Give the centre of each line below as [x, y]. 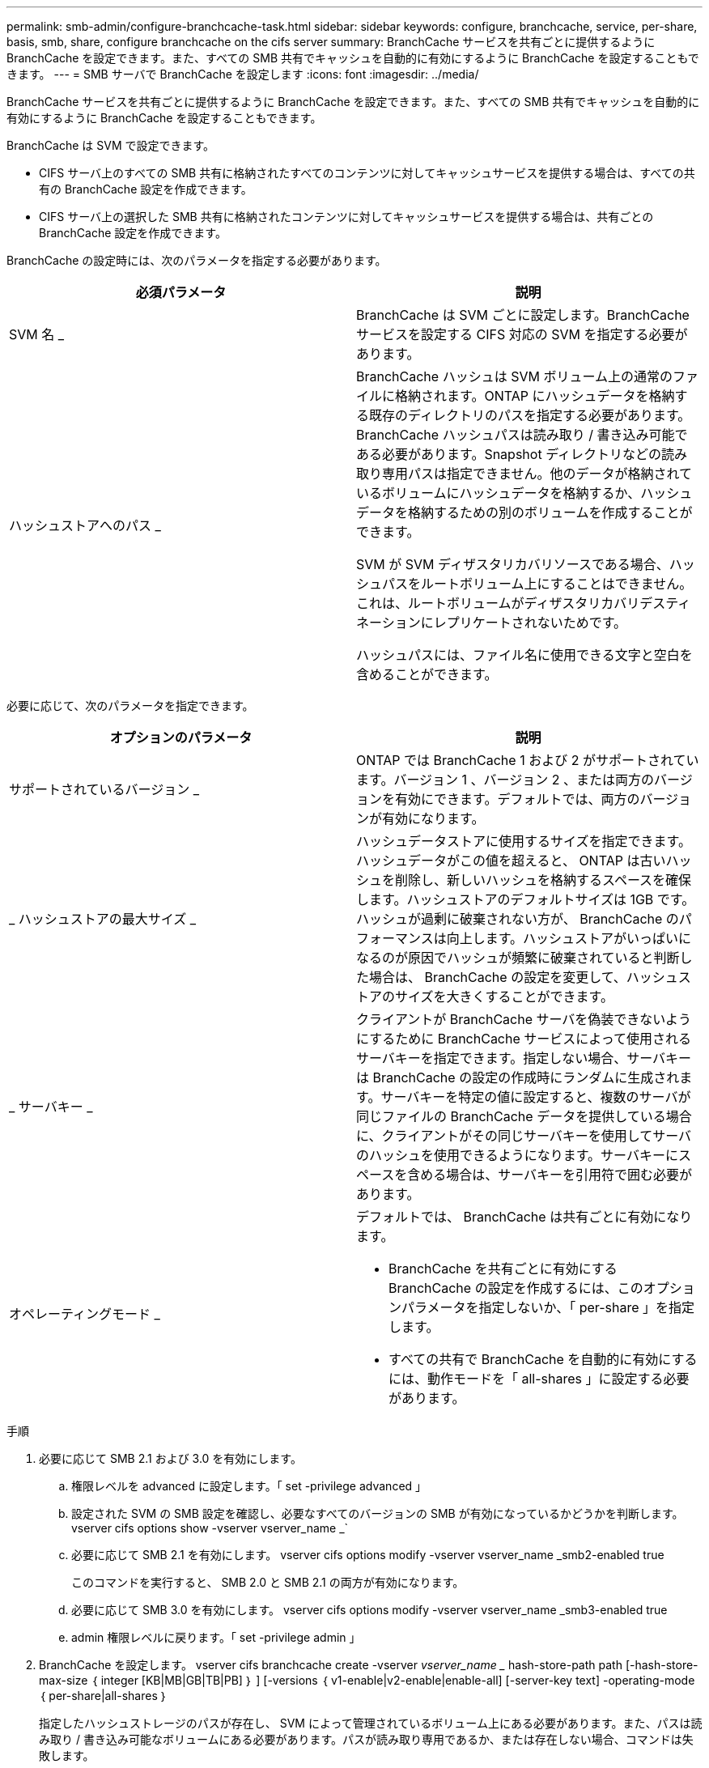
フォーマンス [395, 938]
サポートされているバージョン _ [104, 789]
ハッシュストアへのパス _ [85, 525]
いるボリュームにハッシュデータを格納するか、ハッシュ [524, 493]
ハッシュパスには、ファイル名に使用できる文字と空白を [524, 655]
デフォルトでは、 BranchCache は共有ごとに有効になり [524, 1217]
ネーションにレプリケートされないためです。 [492, 623]
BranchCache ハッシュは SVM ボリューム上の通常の [514, 376]
